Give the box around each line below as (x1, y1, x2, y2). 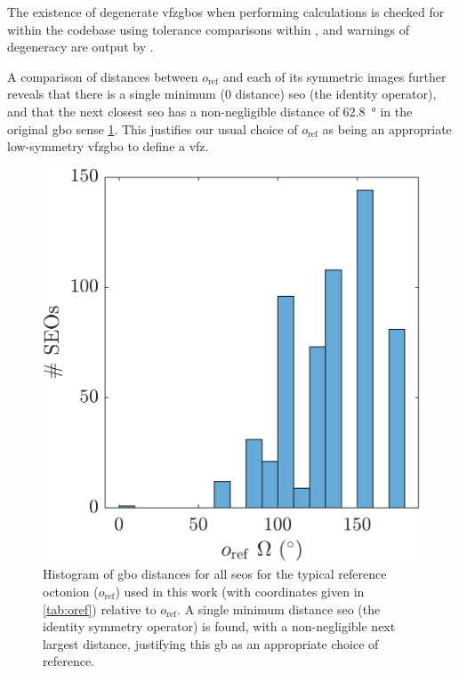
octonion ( (43, 581, 99, 600)
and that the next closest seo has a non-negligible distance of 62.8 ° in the (7, 101, 413, 120)
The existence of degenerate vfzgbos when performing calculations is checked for (7, 3, 445, 20)
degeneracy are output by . (7, 37, 154, 56)
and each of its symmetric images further (222, 67, 447, 85)
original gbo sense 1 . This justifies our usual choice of (7, 119, 298, 138)
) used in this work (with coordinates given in (115, 581, 365, 600)
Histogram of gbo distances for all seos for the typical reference (43, 565, 387, 583)
